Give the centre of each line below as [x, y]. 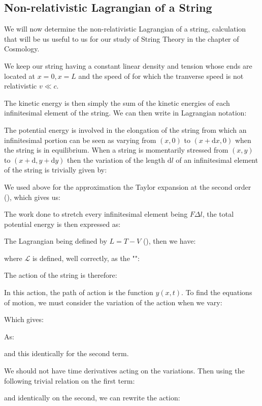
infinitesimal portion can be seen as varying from [80, 140]
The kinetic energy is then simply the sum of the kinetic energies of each [117, 103]
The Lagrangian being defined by [56, 241]
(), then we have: [169, 241]
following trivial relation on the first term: [70, 380]
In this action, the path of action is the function [79, 292]
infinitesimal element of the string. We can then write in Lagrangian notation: [125, 113]
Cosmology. [22, 49]
